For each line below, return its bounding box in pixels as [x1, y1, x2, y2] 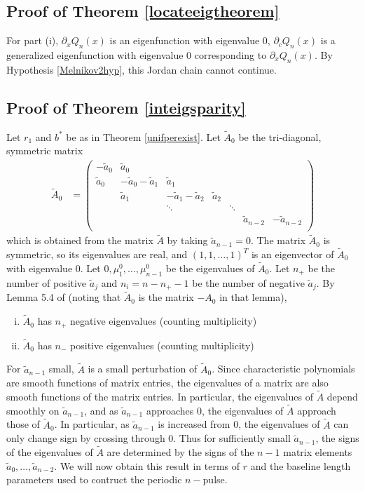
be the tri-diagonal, [238, 129, 322, 144]
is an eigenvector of [251, 247, 334, 261]
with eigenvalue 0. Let [6, 260, 101, 275]
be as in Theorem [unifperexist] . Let [66, 129, 221, 144]
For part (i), [6, 33, 59, 48]
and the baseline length [250, 458, 351, 473]
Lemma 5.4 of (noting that [6, 290, 121, 304]
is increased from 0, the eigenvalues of [158, 417, 320, 431]
